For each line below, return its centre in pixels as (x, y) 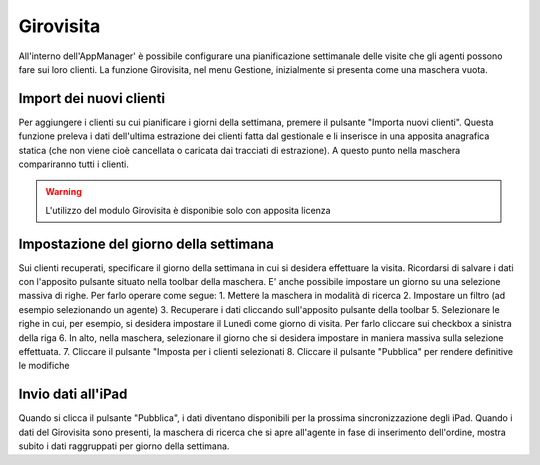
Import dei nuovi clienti (91, 98)
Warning (63, 192)
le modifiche (44, 366)
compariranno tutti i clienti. (73, 164)
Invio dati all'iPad (73, 394)
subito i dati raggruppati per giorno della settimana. (124, 446)
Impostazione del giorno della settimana (146, 243)
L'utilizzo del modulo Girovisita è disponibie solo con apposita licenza (188, 210)
